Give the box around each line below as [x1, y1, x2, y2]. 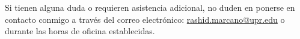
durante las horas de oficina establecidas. [5, 25, 155, 37]
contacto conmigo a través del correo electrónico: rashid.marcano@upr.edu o [5, 13, 285, 25]
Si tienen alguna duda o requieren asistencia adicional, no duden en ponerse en [5, 1, 295, 13]
